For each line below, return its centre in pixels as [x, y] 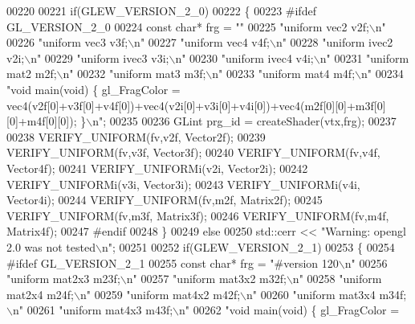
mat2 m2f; [32, 74]
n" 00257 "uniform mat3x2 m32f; [206, 279]
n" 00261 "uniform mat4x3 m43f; [93, 310]
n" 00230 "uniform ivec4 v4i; [244, 57]
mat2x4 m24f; [40, 294]
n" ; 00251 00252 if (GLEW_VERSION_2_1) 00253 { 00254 [248, 246]
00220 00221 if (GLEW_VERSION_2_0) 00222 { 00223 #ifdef [161, 10]
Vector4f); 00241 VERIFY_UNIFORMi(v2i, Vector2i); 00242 [157, 168]
